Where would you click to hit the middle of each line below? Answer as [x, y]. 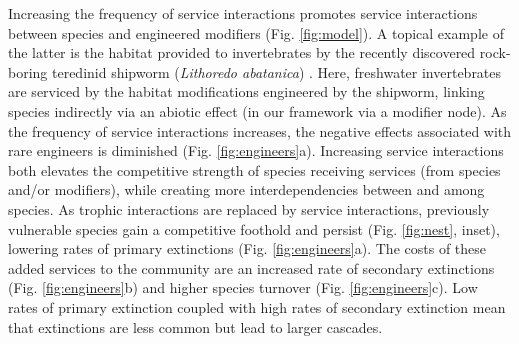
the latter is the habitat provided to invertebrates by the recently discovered [242, 52]
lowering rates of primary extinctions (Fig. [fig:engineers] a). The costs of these [247, 248]
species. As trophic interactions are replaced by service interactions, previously [249, 208]
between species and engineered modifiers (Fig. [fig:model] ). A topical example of [256, 32]
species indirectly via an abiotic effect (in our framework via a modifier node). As [257, 110]
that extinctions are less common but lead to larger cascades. [195, 326]
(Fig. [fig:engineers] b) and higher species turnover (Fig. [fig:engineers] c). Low [243, 287]
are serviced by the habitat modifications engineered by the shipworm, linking [246, 91]
